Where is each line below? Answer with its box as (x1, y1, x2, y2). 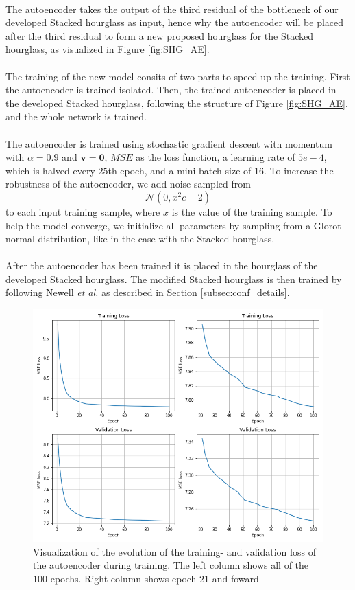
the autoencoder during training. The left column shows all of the (33, 558, 309, 572)
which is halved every (5, 163, 95, 177)
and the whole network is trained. (5, 109, 147, 124)
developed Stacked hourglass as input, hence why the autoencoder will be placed (5, 15, 344, 30)
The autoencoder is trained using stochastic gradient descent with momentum (5, 136, 332, 150)
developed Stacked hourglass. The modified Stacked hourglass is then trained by (5, 271, 342, 286)
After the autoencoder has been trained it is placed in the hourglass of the (5, 258, 318, 273)
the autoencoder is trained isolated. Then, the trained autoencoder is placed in (5, 82, 336, 97)
